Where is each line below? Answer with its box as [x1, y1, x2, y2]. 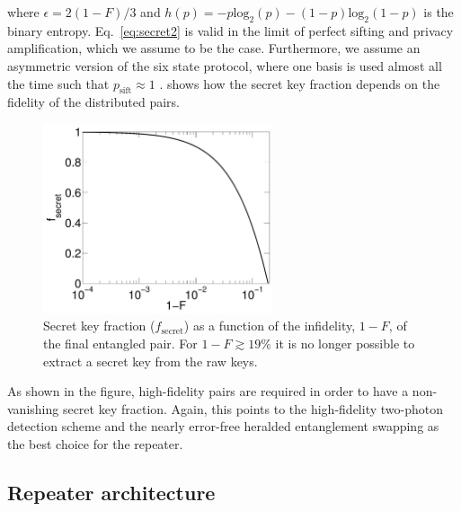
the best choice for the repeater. [7, 435, 183, 454]
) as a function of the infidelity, [183, 316, 356, 335]
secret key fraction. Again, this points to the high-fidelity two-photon [62, 399, 443, 418]
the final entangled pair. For [43, 334, 198, 353]
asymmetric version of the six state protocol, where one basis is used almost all [7, 56, 442, 75]
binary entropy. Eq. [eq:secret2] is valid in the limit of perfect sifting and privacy [7, 21, 454, 40]
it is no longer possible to [275, 334, 415, 353]
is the [423, 3, 454, 21]
